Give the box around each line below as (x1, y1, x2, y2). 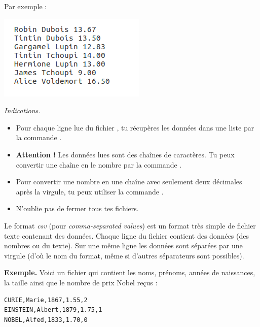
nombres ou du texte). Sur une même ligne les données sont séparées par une (4, 240, 243, 251)
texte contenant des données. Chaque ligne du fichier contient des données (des (4, 230, 249, 241)
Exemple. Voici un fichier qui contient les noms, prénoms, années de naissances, (4, 267, 255, 278)
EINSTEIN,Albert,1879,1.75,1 (4, 306, 102, 314)
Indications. (4, 105, 41, 116)
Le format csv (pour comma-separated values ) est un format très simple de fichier (4, 220, 256, 231)
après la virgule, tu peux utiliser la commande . (16, 186, 164, 197)
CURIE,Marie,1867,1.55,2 (4, 296, 88, 304)
